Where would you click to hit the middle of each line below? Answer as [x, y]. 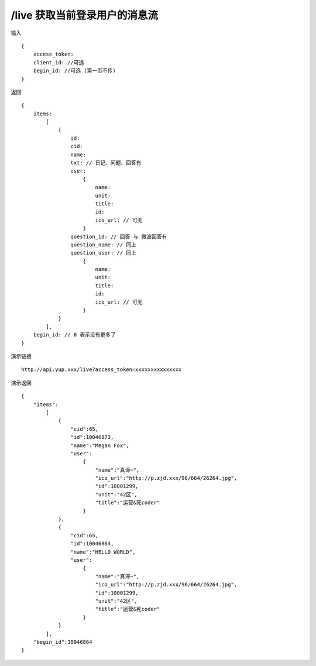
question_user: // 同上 [104, 253]
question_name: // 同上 [104, 245]
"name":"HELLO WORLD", [103, 552]
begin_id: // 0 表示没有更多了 [75, 335]
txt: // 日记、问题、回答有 [106, 163]
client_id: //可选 [59, 62]
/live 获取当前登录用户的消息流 [84, 15]
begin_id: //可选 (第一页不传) [75, 71]
